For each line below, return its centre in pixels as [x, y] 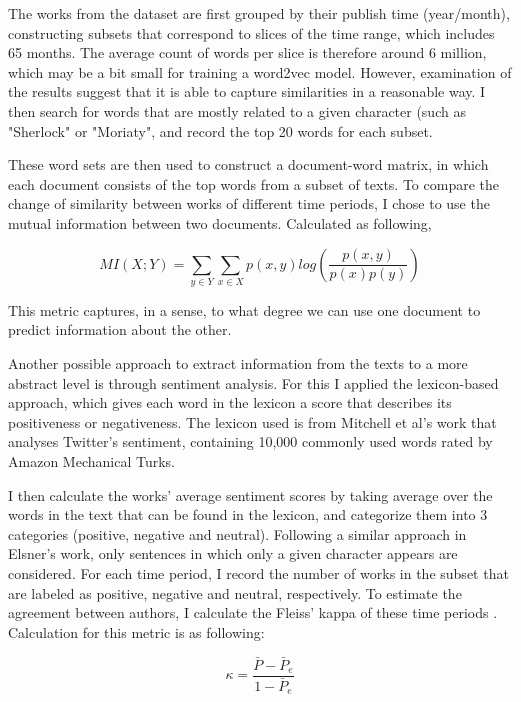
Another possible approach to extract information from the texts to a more [238, 363]
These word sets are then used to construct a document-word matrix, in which [248, 164]
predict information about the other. [120, 329]
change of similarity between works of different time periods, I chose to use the [249, 203]
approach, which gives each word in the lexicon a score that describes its [230, 402]
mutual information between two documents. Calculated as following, [220, 222]
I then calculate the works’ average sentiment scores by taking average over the [250, 494]
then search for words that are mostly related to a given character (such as [237, 110]
